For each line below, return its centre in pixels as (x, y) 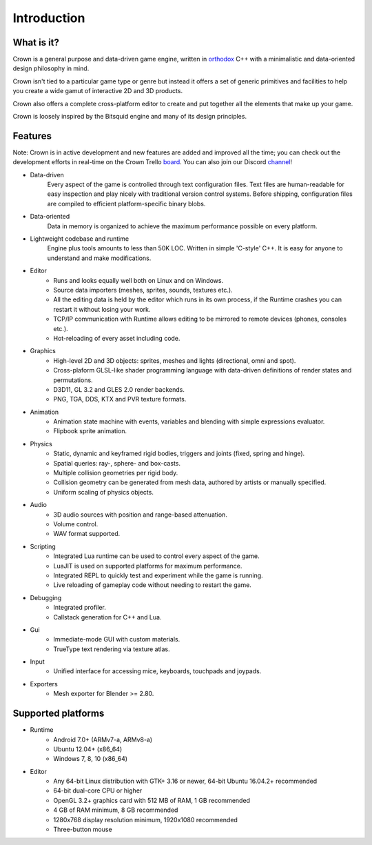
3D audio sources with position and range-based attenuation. (140, 515)
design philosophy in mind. (51, 68)
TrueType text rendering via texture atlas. (112, 649)
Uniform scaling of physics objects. (104, 492)
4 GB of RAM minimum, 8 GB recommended (116, 810)
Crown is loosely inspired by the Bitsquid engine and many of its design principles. (130, 117)
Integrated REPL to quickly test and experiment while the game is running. (158, 575)
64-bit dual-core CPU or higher (98, 791)
